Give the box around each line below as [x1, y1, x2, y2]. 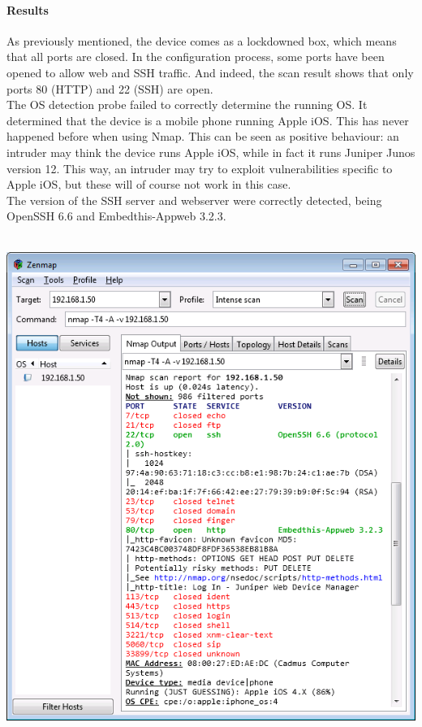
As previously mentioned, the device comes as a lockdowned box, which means [6, 32, 397, 49]
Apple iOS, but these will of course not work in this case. [6, 176, 291, 193]
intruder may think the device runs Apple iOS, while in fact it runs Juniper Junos [6, 143, 416, 160]
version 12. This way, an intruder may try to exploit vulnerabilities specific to [6, 159, 393, 176]
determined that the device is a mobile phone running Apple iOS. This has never [6, 111, 409, 128]
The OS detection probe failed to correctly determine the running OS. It [6, 96, 368, 113]
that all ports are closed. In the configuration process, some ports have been [6, 48, 385, 65]
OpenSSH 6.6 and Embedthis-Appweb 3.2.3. [6, 207, 226, 224]
